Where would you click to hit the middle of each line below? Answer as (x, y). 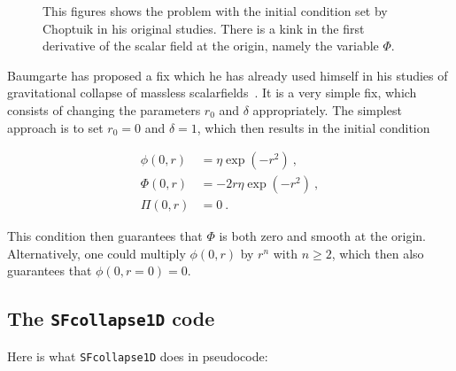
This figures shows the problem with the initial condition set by (215, 11)
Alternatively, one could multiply (97, 253)
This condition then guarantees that (105, 236)
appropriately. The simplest (327, 109)
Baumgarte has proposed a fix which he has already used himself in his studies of (228, 75)
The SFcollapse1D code (111, 318)
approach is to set (55, 127)
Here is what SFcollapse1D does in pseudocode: (138, 356)
